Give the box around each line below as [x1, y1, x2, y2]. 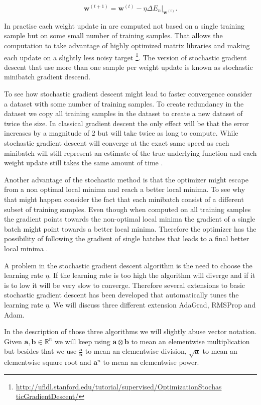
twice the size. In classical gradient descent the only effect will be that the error [4, 118, 249, 128]
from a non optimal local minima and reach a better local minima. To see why [4, 184, 245, 194]
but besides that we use [4, 346, 77, 356]
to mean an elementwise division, [85, 346, 187, 356]
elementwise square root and [4, 357, 91, 367]
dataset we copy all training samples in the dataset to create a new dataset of [4, 108, 243, 119]
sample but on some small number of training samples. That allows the [4, 30, 223, 41]
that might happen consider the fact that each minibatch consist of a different [4, 193, 244, 204]
